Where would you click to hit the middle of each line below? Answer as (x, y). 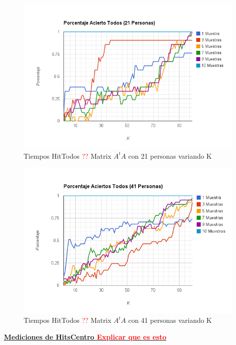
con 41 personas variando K (170, 320)
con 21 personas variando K (170, 155)
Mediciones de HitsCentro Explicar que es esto (85, 336)
